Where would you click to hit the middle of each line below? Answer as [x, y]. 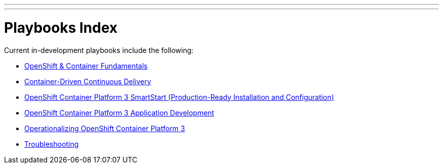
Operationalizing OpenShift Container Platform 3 [105, 128]
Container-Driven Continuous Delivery [88, 81]
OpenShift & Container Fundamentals [86, 66]
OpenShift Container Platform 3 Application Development [119, 113]
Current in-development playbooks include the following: [99, 50]
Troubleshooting [52, 144]
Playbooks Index [61, 27]
